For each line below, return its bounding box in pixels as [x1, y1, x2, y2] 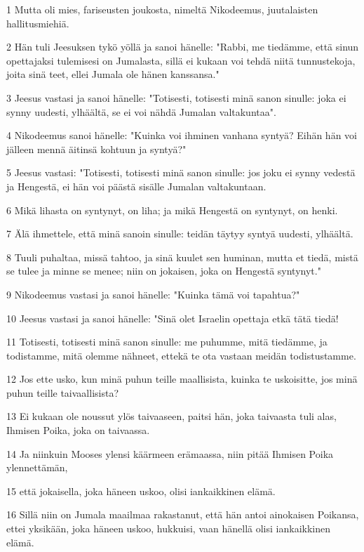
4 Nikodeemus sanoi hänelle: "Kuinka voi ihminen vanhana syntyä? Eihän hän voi [6, 128, 357, 143]
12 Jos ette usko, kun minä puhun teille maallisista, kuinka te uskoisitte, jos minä [6, 372, 358, 386]
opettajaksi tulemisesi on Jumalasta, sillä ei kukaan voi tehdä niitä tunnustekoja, [6, 53, 356, 67]
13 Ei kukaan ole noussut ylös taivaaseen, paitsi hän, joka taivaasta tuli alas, [6, 409, 337, 423]
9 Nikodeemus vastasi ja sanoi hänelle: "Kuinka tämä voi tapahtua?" [6, 287, 300, 301]
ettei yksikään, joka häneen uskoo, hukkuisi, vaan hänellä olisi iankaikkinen [6, 521, 330, 536]
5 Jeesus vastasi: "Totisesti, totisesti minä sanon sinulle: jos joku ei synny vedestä [6, 165, 356, 180]
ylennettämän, [6, 460, 68, 475]
